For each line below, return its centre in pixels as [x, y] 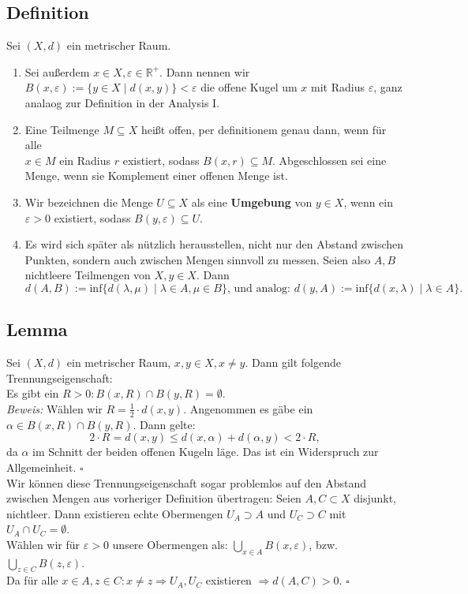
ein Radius [85, 160]
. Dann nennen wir [205, 71]
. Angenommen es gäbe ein [248, 408]
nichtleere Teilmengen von [88, 275]
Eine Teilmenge [62, 129]
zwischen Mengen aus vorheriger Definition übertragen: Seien [154, 498]
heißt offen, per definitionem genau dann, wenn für [264, 129]
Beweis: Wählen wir [54, 408]
